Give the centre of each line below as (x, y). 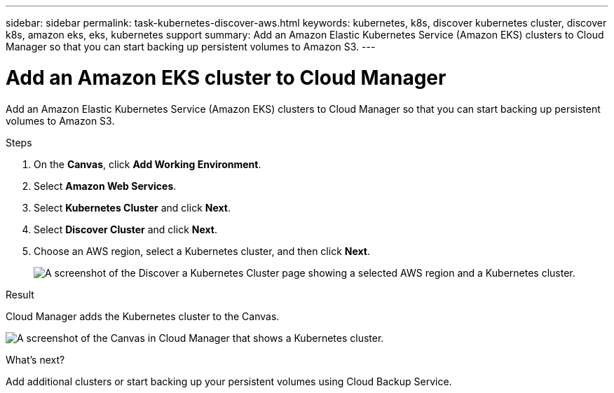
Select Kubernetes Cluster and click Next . (132, 207)
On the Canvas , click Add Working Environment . (148, 164)
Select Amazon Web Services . (105, 186)
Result (20, 294)
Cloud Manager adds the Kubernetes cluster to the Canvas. (143, 316)
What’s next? (35, 359)
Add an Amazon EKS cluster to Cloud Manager (226, 77)
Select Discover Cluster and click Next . (125, 229)
